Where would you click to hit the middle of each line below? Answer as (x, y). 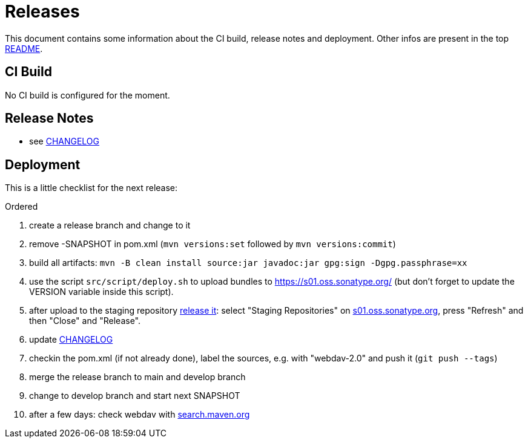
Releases (42, 11)
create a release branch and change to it (110, 225)
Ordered (21, 207)
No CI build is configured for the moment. (87, 95)
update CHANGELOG (71, 340)
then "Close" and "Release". (85, 321)
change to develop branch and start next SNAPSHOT (135, 396)
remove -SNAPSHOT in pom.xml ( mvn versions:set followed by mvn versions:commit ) (213, 244)
